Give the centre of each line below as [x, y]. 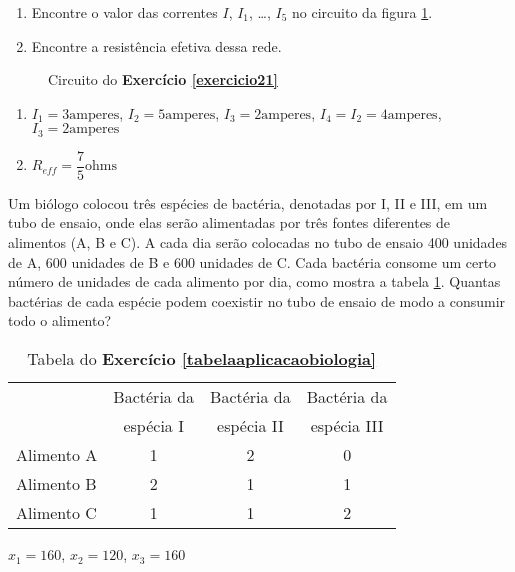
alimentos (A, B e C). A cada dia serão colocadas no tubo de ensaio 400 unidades [258, 242]
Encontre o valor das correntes [124, 12]
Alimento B [56, 484]
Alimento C [56, 513]
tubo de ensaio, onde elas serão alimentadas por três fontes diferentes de [229, 222]
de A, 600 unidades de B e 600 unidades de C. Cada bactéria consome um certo [252, 261]
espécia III [347, 426]
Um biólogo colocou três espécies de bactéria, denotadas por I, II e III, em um [248, 202]
